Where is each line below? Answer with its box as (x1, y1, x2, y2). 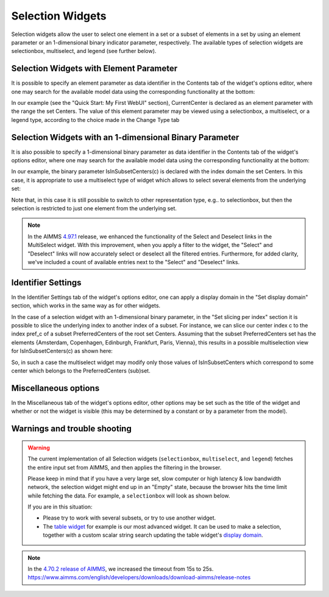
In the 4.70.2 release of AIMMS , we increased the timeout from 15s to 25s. (27, 565, 214, 573)
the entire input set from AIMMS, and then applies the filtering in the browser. (27, 463, 222, 471)
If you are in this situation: (27, 503, 93, 510)
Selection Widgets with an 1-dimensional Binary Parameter (11, 132, 239, 143)
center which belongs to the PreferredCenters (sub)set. (11, 367, 150, 374)
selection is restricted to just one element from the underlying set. (11, 205, 177, 212)
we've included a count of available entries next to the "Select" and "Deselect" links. (27, 259, 240, 265)
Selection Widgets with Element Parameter (11, 63, 178, 74)
